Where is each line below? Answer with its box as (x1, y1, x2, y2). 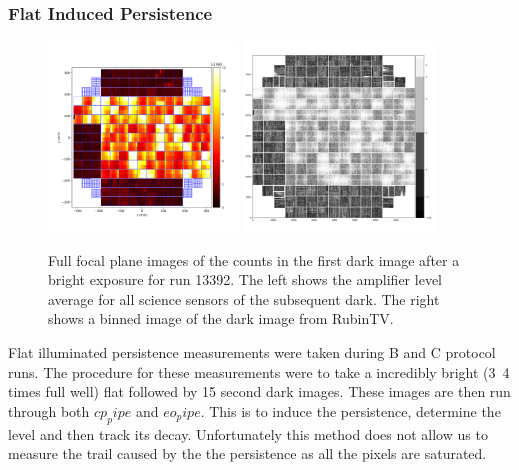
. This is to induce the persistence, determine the (200, 400, 501, 421)
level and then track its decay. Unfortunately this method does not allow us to (8, 423, 488, 444)
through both (8, 400, 90, 421)
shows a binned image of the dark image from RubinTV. (48, 308, 394, 329)
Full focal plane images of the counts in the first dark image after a (48, 249, 460, 270)
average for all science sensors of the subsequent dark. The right (48, 288, 440, 309)
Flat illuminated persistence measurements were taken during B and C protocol (8, 341, 496, 362)
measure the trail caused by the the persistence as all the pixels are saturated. (8, 443, 487, 464)
